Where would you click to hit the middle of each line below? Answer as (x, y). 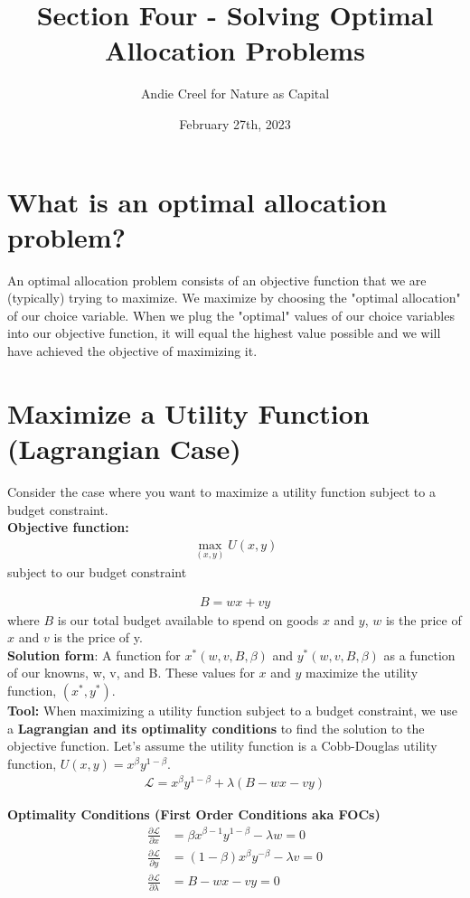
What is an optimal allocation (197, 201)
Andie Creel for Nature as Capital (235, 94)
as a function (419, 655)
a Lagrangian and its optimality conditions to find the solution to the (216, 728)
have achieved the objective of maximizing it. (132, 351)
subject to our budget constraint (97, 571)
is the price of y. (98, 637)
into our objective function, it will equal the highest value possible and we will (224, 333)
